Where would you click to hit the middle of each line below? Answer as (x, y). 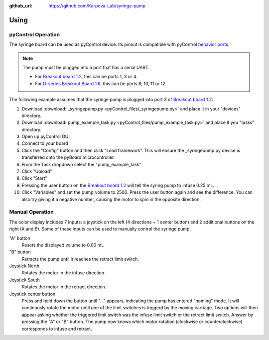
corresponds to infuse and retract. (57, 329)
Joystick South (24, 280)
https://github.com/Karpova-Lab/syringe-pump (97, 6)
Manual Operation (32, 212)
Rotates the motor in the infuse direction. (64, 273)
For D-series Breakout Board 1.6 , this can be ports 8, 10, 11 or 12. (101, 83)
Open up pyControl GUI (46, 136)
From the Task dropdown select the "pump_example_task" (81, 164)
